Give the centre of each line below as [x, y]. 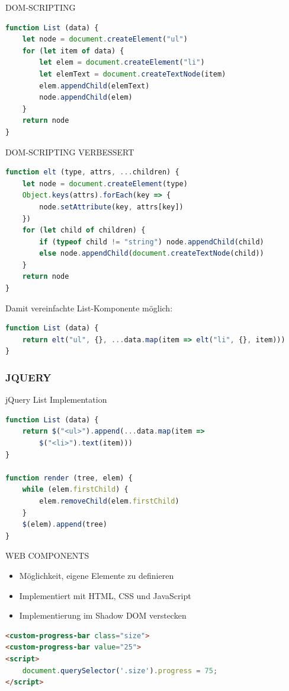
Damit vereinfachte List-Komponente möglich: [89, 308]
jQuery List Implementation [56, 399]
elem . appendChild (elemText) [94, 86]
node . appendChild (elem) [86, 98]
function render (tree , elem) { [69, 478]
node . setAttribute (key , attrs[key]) [111, 207]
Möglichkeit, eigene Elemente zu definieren [97, 575]
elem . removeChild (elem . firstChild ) [109, 501]
